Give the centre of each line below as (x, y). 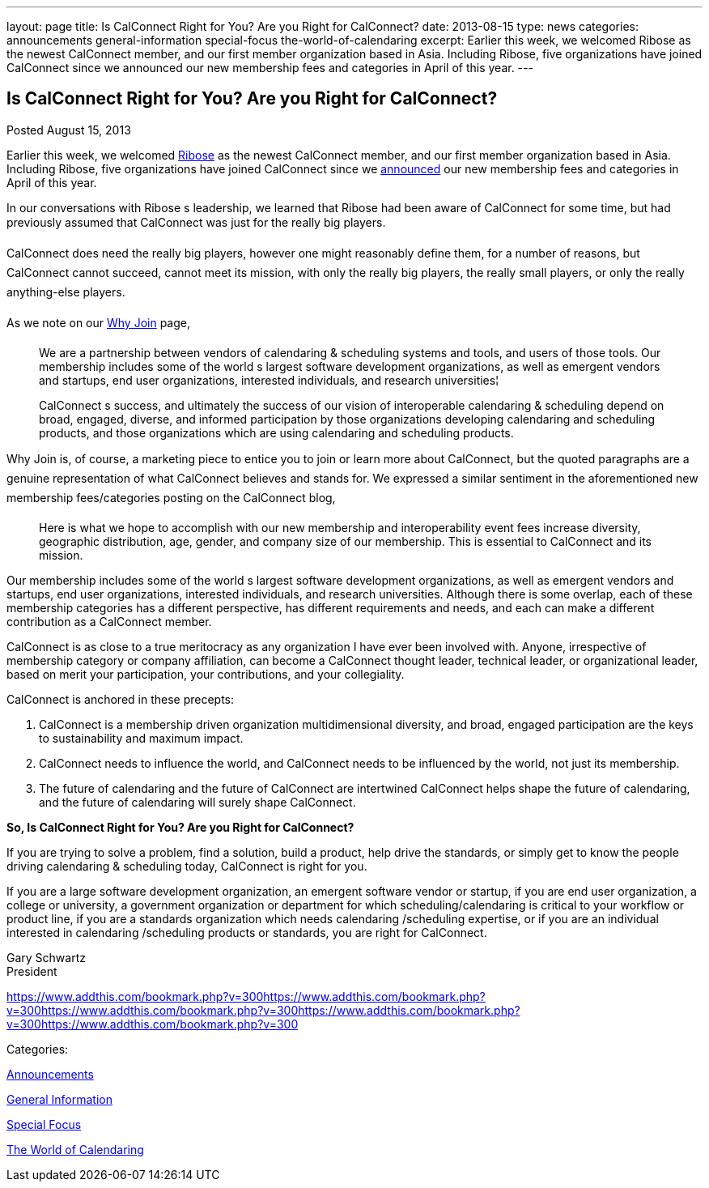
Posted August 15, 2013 (69, 130)
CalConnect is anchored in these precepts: (121, 699)
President (32, 971)
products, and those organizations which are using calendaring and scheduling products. (276, 432)
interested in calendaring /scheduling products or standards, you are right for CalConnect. (247, 932)
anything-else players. (66, 292)
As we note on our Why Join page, (99, 322)
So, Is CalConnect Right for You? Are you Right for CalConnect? (180, 827)
